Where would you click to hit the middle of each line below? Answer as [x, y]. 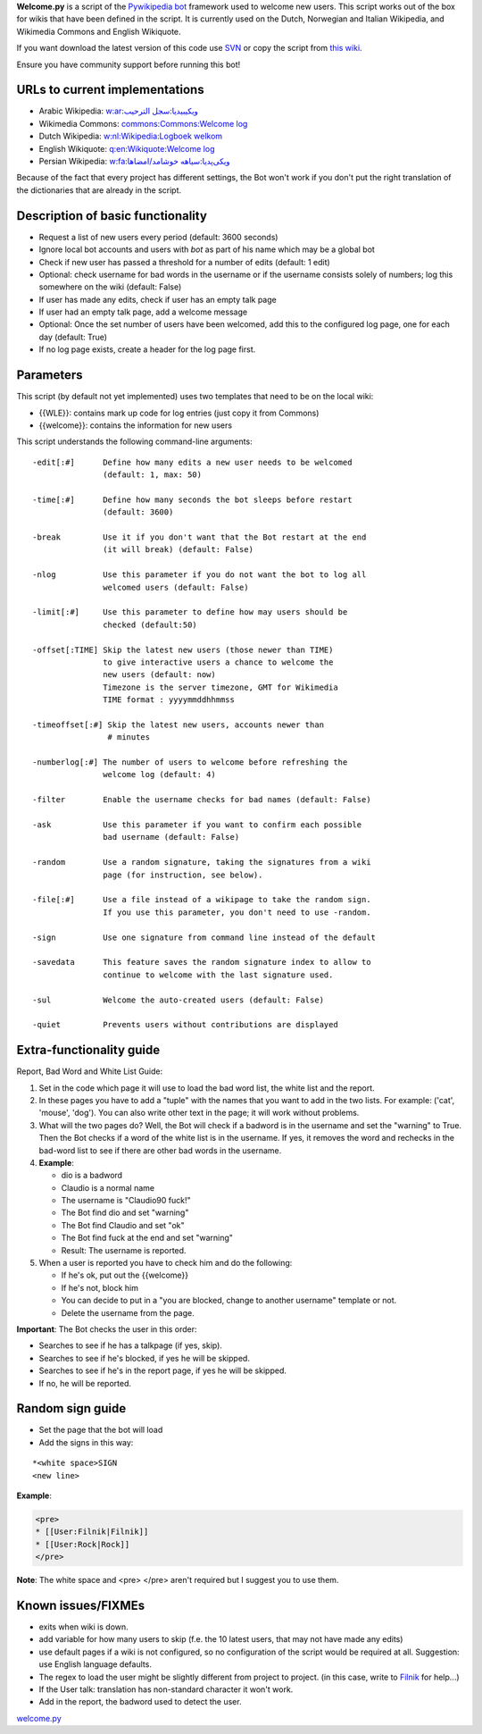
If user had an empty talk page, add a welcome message [143, 312]
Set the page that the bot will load [101, 1430]
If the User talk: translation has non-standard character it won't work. [166, 1689]
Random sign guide [71, 1408]
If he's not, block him [100, 1287]
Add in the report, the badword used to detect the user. [140, 1702]
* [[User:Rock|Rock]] [83, 1544]
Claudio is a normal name [108, 1187]
